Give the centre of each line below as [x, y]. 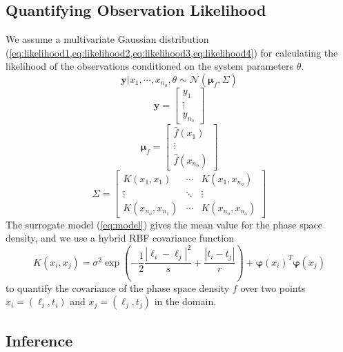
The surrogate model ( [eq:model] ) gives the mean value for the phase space [164, 224]
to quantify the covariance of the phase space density [118, 287]
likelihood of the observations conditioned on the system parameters [150, 66]
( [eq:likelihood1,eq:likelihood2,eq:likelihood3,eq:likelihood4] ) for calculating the [172, 52]
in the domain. [185, 301]
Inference [39, 340]
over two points [273, 287]
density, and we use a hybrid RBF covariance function [120, 238]
